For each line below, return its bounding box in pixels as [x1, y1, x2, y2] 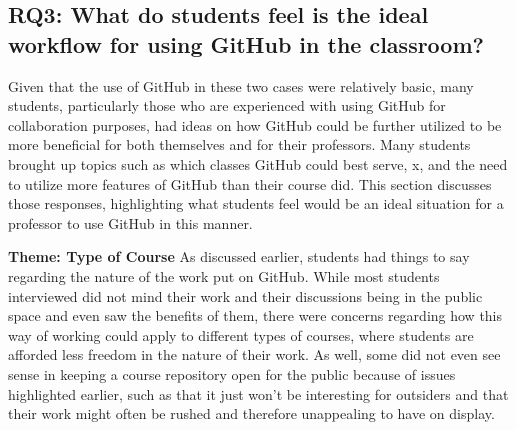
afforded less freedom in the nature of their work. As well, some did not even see [8, 344, 501, 365]
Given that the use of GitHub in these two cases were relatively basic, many [8, 75, 474, 96]
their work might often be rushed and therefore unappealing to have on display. [8, 403, 495, 424]
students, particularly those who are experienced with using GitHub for [8, 95, 446, 116]
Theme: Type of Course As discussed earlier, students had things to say [8, 246, 470, 267]
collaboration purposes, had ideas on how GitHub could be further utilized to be [8, 114, 502, 135]
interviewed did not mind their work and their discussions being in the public [8, 285, 483, 306]
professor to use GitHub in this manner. [8, 212, 253, 233]
